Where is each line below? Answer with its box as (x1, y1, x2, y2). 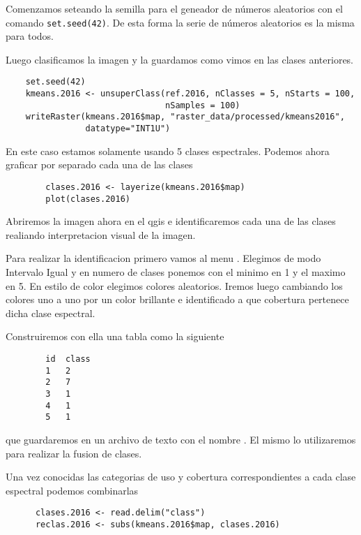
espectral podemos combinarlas (6, 483, 139, 497)
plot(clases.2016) (45, 193, 130, 204)
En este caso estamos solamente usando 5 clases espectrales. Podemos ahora (6, 143, 330, 158)
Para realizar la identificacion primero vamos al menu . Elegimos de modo (6, 251, 321, 265)
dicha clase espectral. (6, 305, 95, 320)
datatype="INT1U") (85, 124, 171, 134)
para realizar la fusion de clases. (6, 446, 142, 460)
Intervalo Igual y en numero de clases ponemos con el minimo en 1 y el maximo (6, 265, 346, 279)
